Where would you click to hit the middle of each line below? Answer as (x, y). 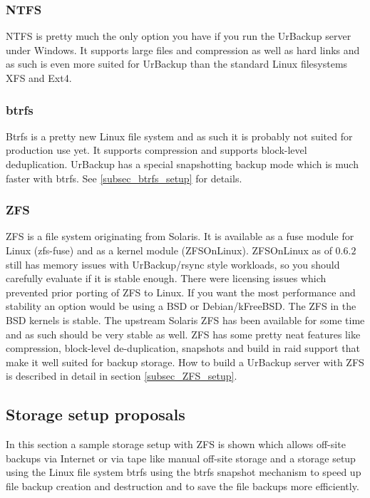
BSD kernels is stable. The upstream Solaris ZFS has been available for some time (185, 320)
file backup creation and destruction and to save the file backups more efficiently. (183, 486)
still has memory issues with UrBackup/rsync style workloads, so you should (173, 264)
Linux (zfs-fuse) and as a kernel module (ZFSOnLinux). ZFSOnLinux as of (169, 250)
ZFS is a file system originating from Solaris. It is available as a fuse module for (180, 236)
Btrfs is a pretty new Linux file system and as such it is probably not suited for (179, 136)
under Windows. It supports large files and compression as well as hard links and (183, 50)
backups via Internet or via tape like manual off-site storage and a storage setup (181, 458)
